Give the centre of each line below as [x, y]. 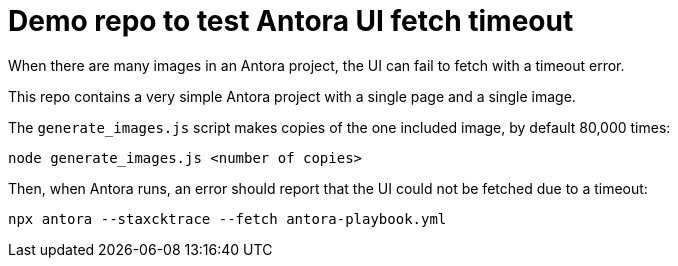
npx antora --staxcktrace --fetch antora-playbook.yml [227, 218]
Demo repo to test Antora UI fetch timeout [291, 21]
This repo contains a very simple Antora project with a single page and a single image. [292, 96]
